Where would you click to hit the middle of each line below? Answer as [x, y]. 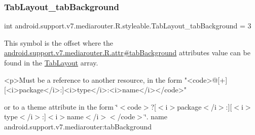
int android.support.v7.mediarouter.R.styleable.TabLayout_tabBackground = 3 [128, 26]
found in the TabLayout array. [51, 62]
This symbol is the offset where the [59, 42]
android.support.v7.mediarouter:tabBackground [78, 126]
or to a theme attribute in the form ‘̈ [61, 106]
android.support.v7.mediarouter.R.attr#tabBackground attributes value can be [127, 53]
